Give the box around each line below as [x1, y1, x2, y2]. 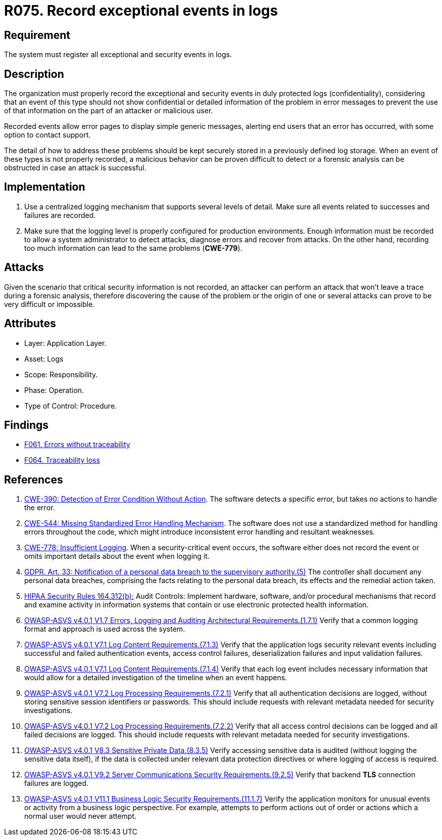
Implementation [4, 181, 85, 194]
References [4, 473, 63, 486]
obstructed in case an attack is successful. [4, 163, 146, 172]
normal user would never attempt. [24, 812, 137, 821]
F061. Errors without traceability [24, 440, 130, 449]
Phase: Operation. [24, 385, 84, 394]
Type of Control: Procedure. [24, 401, 117, 410]
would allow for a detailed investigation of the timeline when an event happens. [24, 673, 287, 682]
